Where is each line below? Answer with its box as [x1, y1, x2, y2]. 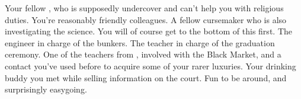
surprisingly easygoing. [5, 83, 87, 95]
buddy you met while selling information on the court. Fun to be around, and [5, 71, 287, 84]
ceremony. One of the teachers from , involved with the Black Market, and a [5, 48, 281, 60]
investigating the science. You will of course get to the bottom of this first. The [5, 25, 292, 37]
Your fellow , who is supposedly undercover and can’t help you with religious [5, 2, 284, 14]
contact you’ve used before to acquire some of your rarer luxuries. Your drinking [5, 59, 296, 72]
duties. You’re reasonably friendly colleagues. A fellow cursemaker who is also [5, 13, 287, 25]
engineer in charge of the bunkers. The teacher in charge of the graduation [5, 36, 275, 49]
